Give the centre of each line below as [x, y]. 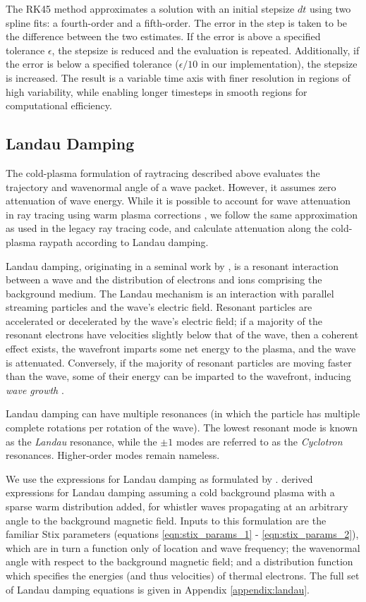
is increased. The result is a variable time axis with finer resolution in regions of [178, 77]
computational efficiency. [59, 105]
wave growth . [35, 389]
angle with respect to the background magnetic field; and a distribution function [179, 561]
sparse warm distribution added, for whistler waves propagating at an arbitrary [177, 506]
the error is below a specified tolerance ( [92, 64]
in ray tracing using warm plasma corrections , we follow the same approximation [182, 214]
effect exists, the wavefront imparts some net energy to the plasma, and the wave [181, 349]
